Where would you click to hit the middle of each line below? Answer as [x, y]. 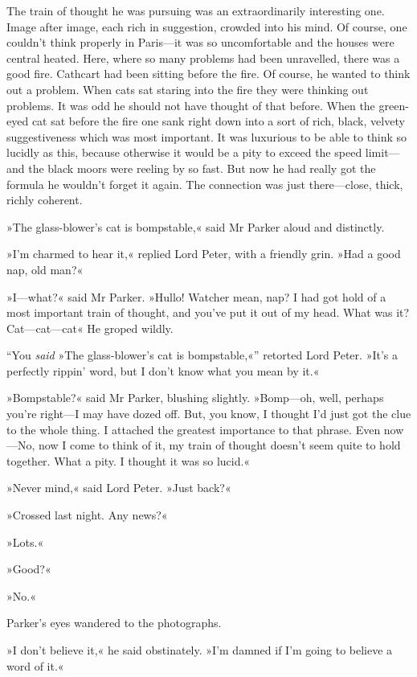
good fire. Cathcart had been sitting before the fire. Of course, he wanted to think [208, 74]
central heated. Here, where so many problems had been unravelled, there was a [203, 57]
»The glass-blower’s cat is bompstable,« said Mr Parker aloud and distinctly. [196, 226]
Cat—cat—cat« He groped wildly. [90, 328]
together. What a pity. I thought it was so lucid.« [129, 460]
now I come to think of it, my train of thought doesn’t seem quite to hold [220, 445]
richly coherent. [45, 200]
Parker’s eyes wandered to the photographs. [114, 623]
